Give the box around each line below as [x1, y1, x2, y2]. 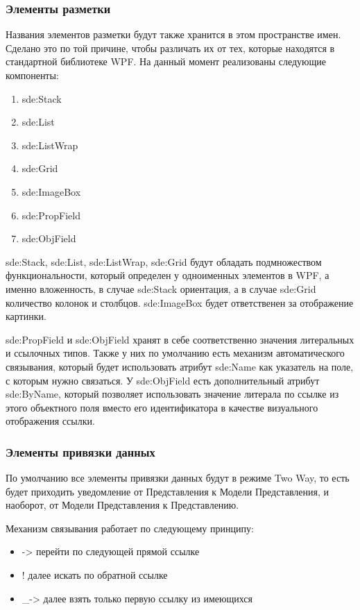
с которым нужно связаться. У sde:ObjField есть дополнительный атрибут [6, 373, 320, 387]
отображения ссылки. [6, 414, 95, 428]
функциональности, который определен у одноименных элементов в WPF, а [6, 268, 329, 282]
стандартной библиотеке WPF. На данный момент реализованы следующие [6, 54, 327, 69]
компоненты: [6, 68, 59, 82]
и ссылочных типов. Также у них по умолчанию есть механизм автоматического [6, 346, 345, 360]
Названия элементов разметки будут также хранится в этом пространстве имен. [6, 27, 341, 42]
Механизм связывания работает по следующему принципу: [6, 520, 254, 535]
